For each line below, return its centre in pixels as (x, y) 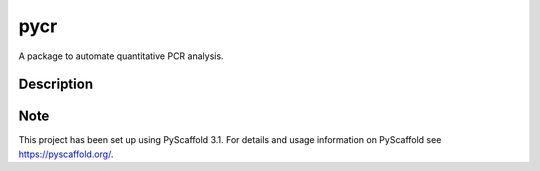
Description (56, 84)
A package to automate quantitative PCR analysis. (121, 56)
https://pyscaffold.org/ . (66, 154)
